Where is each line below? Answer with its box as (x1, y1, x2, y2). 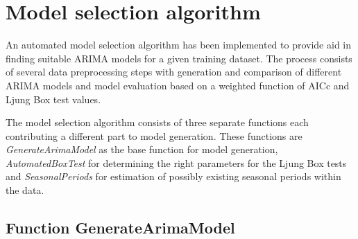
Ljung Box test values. (6, 91, 101, 106)
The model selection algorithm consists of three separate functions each (6, 115, 309, 130)
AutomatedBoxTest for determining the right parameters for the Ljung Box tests (6, 155, 347, 170)
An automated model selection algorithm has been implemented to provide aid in (6, 37, 352, 52)
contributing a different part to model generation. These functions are (6, 128, 302, 143)
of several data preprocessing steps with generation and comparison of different (6, 64, 342, 79)
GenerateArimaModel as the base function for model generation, (6, 142, 278, 157)
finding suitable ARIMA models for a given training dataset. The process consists (6, 51, 352, 65)
